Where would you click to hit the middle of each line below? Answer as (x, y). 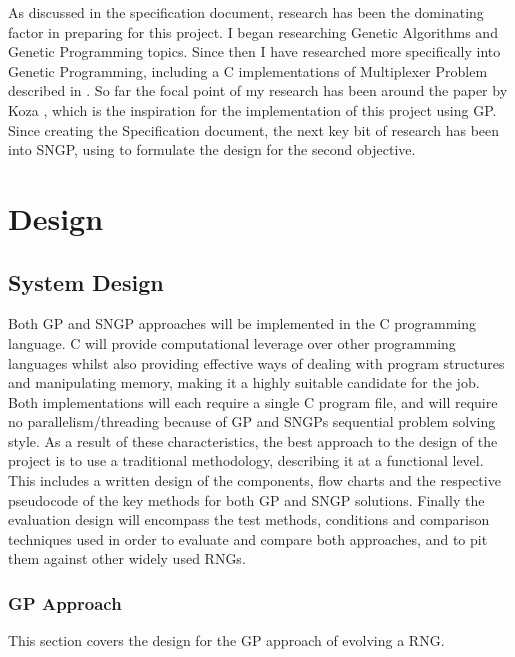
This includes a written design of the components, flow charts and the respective (254, 480)
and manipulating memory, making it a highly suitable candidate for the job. (244, 382)
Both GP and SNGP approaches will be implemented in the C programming (242, 323)
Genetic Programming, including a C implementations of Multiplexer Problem (248, 70)
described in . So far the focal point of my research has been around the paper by (258, 90)
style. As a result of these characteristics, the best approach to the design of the (253, 440)
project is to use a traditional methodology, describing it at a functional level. (246, 460)
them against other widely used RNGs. (127, 558)
